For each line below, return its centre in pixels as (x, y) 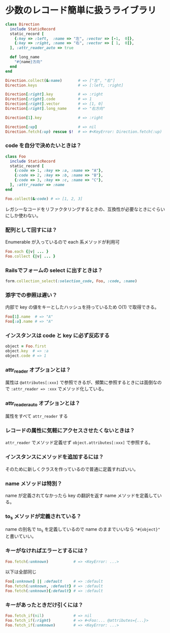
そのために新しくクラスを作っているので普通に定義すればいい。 (72, 469)
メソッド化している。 (84, 389)
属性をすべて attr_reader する (37, 416)
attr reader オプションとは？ (38, 370)
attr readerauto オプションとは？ (43, 404)
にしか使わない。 (23, 215)
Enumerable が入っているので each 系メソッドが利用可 (63, 242)
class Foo (16, 156)
